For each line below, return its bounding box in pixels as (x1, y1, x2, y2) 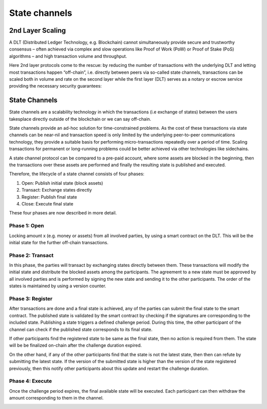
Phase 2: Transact (9, 252, 54, 258)
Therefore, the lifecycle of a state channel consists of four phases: (9, 171, 144, 177)
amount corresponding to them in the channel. (9, 395, 104, 401)
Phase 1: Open (9, 222, 44, 229)
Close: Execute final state (21, 201, 74, 206)
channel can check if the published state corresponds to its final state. (9, 326, 153, 332)
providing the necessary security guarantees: (9, 83, 102, 89)
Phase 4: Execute (9, 378, 52, 385)
